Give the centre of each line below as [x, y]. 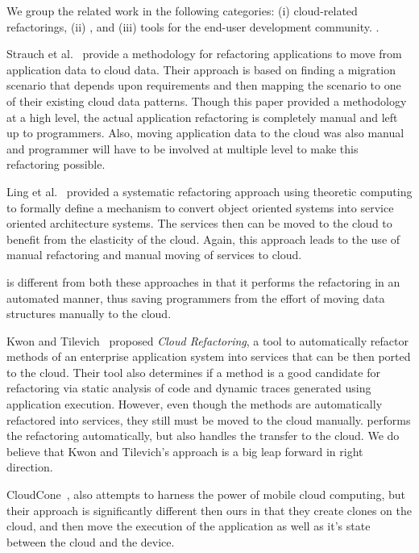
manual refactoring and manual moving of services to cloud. [154, 255]
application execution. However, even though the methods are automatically [195, 404]
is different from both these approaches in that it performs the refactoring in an [203, 281]
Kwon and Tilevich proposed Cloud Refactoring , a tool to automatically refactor [207, 340]
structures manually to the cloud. [89, 314]
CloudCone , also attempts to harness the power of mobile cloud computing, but [206, 494]
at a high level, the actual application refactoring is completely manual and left [202, 117]
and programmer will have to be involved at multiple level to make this [183, 148]
